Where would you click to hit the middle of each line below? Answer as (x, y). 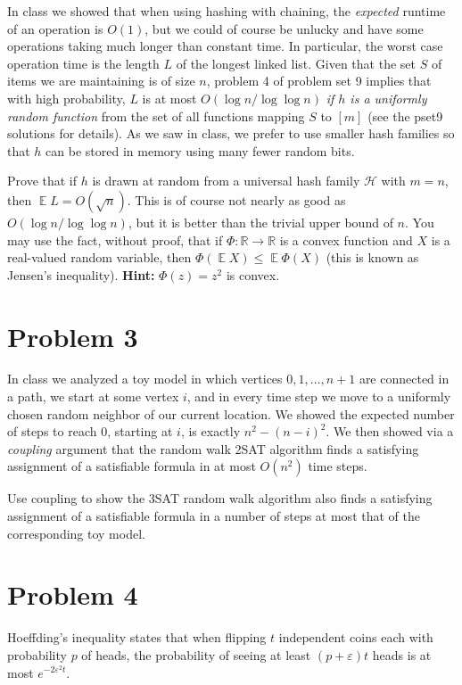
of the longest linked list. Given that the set (296, 63)
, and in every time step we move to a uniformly (319, 396)
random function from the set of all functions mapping (156, 116)
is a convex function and (346, 239)
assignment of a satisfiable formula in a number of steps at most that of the (214, 516)
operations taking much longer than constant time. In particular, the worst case (225, 46)
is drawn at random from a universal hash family (226, 181)
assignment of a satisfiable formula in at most (132, 466)
